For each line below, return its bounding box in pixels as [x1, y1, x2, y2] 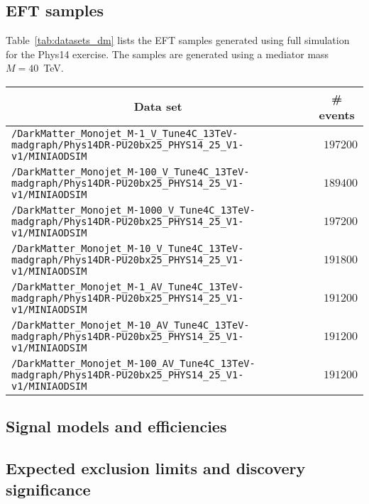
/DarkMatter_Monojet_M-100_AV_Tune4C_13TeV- [11, 357, 255, 369]
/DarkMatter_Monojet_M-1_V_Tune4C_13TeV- [11, 127, 238, 139]
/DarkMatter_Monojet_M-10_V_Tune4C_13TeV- [11, 242, 244, 254]
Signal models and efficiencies [6, 415, 227, 437]
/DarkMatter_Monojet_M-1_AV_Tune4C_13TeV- [11, 280, 244, 292]
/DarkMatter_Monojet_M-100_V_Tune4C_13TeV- [11, 165, 250, 177]
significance [6, 478, 91, 500]
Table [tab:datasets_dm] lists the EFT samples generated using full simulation [6, 33, 350, 48]
